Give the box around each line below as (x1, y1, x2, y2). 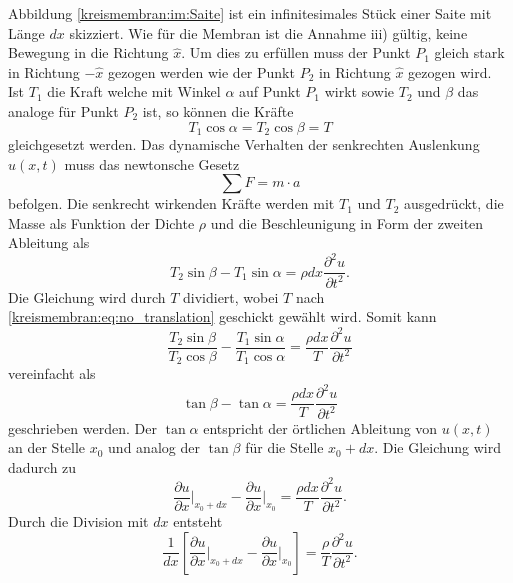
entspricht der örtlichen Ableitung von (203, 417, 438, 438)
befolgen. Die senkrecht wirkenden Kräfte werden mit (8, 193, 335, 214)
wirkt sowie (324, 81, 395, 102)
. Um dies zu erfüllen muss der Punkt (181, 42, 411, 63)
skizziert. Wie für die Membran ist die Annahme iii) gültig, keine (69, 22, 468, 43)
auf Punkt (239, 81, 301, 102)
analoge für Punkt (8, 100, 119, 121)
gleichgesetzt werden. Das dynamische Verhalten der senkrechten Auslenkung (8, 134, 480, 155)
